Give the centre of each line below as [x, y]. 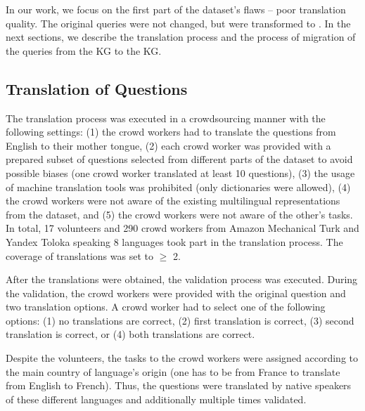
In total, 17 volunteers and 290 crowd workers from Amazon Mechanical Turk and [182, 228]
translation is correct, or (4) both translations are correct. [130, 334]
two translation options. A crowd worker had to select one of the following [166, 307]
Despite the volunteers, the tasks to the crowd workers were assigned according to [182, 358]
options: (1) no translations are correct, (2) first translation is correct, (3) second [180, 320]
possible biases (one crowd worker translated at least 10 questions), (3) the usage [180, 172]
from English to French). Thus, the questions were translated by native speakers [179, 385]
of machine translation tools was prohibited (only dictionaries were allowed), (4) [178, 187]
